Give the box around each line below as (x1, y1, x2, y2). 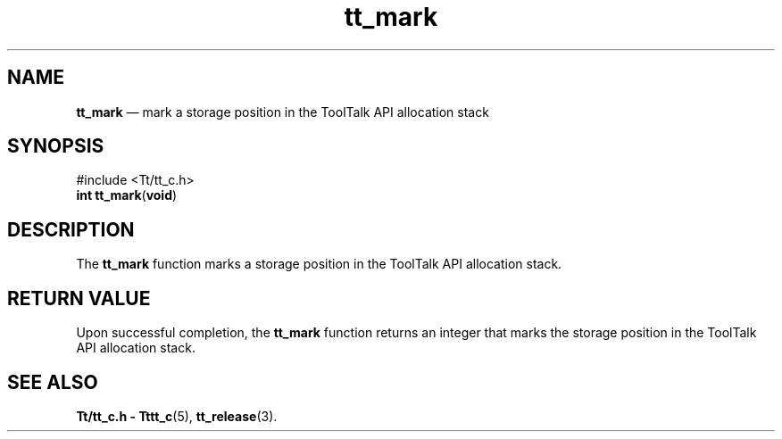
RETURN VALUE (7, 286, 151, 310)
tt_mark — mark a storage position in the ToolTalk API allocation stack (76, 104, 489, 120)
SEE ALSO (7, 370, 98, 393)
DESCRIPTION (7, 218, 135, 241)
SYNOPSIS (7, 135, 104, 158)
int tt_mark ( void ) (76, 187, 178, 203)
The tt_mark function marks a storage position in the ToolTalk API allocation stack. (76, 256, 562, 272)
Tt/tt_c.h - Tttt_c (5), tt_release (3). (76, 408, 278, 424)
